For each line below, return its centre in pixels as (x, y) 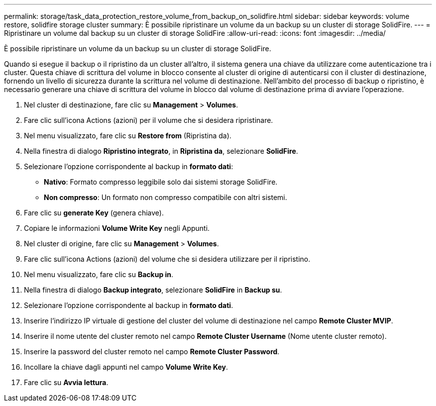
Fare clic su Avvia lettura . (66, 382)
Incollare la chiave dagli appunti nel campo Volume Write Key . (126, 367)
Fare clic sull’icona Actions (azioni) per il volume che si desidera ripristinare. (149, 120)
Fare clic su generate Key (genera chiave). (94, 213)
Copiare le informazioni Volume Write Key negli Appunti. (117, 228)
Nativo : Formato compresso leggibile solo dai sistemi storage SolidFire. (161, 182)
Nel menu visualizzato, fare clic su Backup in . (99, 274)
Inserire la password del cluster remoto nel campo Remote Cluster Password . (152, 352)
